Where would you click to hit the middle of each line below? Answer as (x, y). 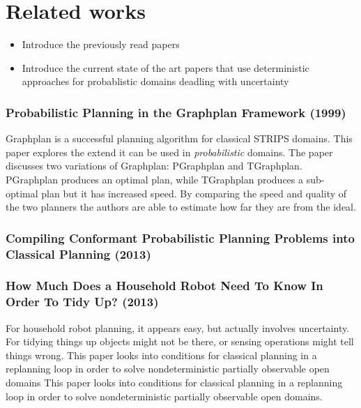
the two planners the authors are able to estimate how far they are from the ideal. (181, 207)
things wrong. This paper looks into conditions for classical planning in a (161, 355)
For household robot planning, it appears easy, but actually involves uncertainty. (178, 327)
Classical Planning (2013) (78, 254)
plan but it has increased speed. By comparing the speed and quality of (194, 193)
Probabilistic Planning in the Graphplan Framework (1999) (176, 112)
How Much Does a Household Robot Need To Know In (164, 286)
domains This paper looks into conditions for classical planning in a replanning (174, 382)
